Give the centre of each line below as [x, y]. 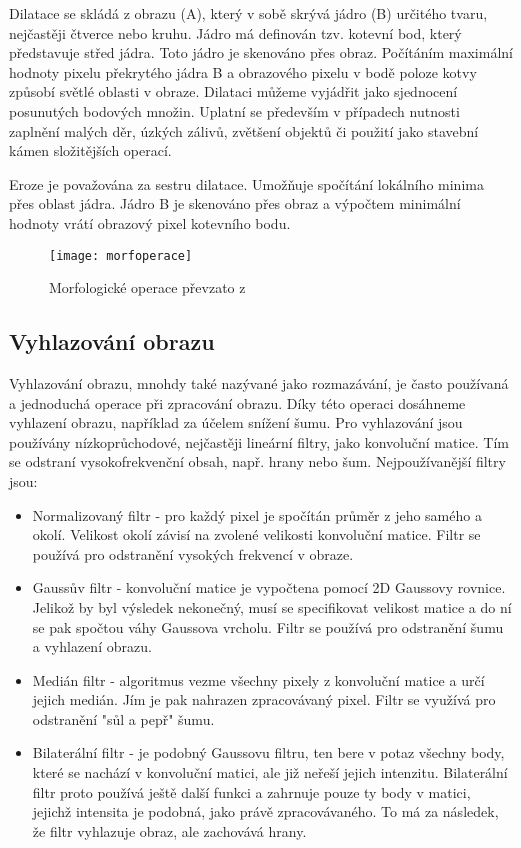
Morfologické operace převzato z [147, 287]
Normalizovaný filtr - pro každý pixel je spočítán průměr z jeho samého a [257, 514]
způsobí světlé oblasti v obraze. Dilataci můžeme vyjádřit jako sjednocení [233, 91]
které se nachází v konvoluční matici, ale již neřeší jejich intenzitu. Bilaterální [270, 772]
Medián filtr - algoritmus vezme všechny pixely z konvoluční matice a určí [258, 679]
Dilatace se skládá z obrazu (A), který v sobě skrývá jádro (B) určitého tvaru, [248, 13]
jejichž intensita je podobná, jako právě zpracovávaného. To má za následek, [265, 811]
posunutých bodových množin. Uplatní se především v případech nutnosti [234, 110]
